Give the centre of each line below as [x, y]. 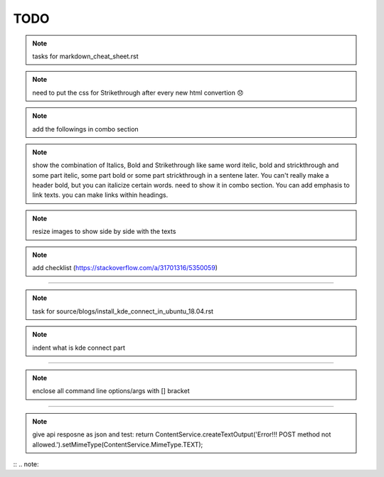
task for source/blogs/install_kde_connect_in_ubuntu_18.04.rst [123, 311]
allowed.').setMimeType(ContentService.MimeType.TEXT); [118, 444]
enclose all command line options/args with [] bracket [111, 391]
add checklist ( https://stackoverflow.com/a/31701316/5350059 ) [125, 268]
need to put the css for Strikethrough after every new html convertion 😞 [138, 92]
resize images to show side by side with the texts [104, 232]
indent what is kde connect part [79, 348]
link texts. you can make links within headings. [100, 195]
